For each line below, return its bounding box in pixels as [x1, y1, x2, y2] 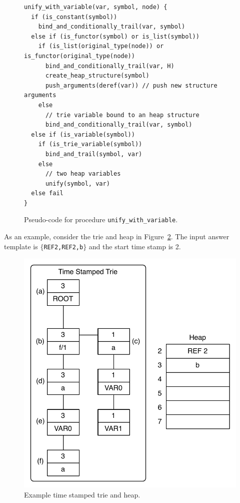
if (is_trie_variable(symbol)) [38, 141, 142, 148]
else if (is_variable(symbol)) [31, 131, 135, 138]
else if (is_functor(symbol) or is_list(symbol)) [31, 33, 199, 40]
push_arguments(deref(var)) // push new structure [45, 82, 217, 89]
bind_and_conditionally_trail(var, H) [45, 62, 174, 70]
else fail [31, 190, 63, 197]
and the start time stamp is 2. [88, 241, 181, 251]
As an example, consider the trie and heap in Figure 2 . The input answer [4, 231, 229, 242]
